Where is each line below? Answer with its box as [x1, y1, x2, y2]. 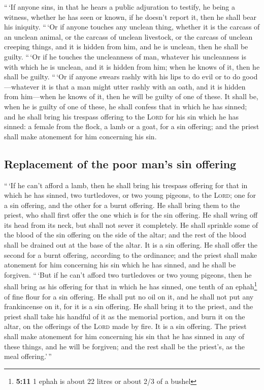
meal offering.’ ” [4, 351, 52, 362]
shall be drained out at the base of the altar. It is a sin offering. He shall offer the [4, 239, 258, 250]
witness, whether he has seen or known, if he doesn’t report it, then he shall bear [4, 11, 256, 22]
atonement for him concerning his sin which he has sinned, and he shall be [4, 259, 236, 270]
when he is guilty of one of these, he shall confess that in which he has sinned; [4, 101, 247, 111]
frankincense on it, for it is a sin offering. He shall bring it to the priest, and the [4, 301, 253, 312]
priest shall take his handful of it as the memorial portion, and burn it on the [4, 311, 245, 321]
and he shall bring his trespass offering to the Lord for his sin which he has [4, 111, 239, 122]
